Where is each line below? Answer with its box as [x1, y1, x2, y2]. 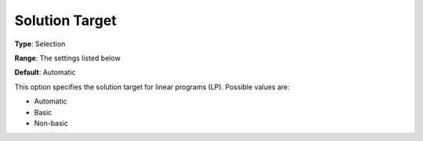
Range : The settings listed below [14, 53, 121, 63]
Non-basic [34, 118, 69, 128]
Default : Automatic [14, 67, 76, 78]
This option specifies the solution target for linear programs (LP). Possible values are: [14, 82, 290, 92]
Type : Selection [14, 39, 66, 49]
